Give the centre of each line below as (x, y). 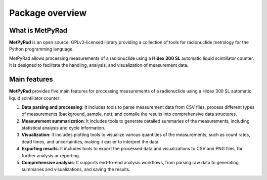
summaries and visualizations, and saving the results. (76, 169)
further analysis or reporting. (51, 155)
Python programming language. (41, 49)
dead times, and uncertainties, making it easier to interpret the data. (91, 141)
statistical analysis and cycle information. (64, 128)
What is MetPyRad (38, 30)
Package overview (48, 13)
